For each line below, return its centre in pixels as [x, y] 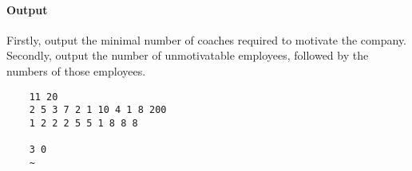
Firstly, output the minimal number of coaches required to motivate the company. [207, 39]
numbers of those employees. [76, 70]
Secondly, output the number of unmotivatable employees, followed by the [188, 55]
